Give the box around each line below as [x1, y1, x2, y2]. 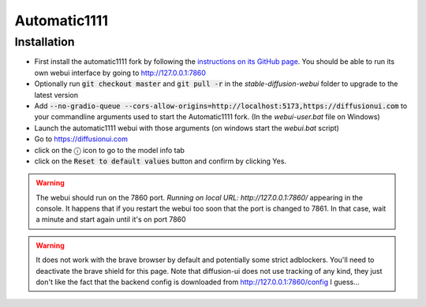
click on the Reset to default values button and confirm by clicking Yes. [34, 156, 287, 166]
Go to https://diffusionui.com [34, 134, 128, 144]
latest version [34, 90, 79, 99]
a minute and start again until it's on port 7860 [35, 215, 186, 224]
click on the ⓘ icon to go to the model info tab [34, 145, 185, 155]
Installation [14, 35, 75, 49]
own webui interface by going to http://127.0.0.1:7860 [34, 68, 207, 77]
